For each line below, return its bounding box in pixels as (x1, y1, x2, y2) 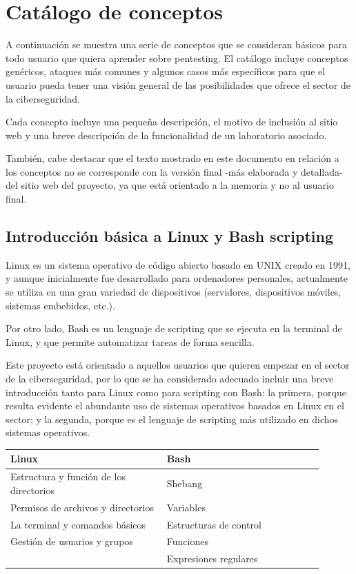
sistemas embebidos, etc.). (6, 298, 115, 312)
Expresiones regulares (166, 551, 258, 566)
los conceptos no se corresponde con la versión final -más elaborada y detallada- (6, 164, 343, 178)
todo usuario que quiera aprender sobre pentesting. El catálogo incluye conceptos (6, 50, 348, 65)
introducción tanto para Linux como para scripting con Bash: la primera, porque (6, 385, 346, 399)
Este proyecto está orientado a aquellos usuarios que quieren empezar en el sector (6, 358, 350, 372)
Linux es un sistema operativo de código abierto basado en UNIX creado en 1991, (6, 257, 350, 271)
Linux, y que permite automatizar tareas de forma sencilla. (6, 334, 255, 349)
